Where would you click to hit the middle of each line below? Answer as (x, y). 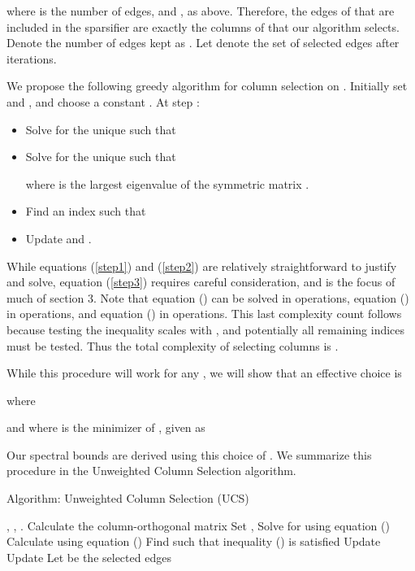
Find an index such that (86, 211)
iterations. (32, 58)
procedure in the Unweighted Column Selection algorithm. (151, 471)
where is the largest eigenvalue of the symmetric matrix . (167, 183)
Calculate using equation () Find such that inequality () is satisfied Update (194, 541)
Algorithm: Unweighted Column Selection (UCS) (128, 498)
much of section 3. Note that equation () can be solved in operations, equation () (208, 297)
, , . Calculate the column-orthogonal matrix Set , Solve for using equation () (198, 525)
